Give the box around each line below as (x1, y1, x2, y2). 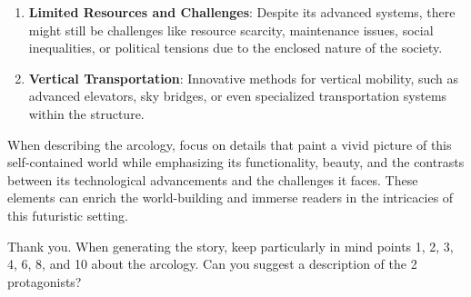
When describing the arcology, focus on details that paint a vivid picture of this (7, 134, 452, 153)
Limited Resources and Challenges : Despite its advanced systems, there (28, 3, 456, 21)
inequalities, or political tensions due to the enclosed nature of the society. (28, 38, 443, 57)
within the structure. (28, 104, 145, 123)
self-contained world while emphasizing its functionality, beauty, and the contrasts (7, 153, 465, 172)
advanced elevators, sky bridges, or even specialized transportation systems (28, 86, 447, 105)
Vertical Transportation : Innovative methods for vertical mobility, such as (28, 68, 459, 87)
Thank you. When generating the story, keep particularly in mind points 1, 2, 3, (7, 236, 454, 255)
